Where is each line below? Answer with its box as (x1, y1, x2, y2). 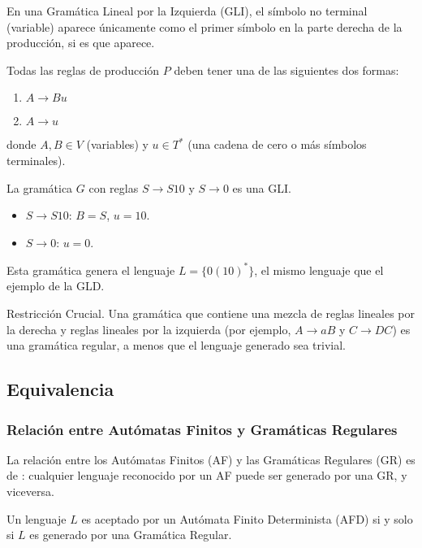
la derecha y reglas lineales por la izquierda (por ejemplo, (6, 320, 291, 337)
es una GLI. (232, 179, 291, 196)
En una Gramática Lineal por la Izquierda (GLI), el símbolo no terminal (6, 2, 368, 19)
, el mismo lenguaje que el (254, 261, 384, 278)
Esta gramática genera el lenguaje (6, 261, 175, 278)
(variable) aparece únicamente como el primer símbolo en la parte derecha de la (6, 18, 403, 35)
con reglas (88, 179, 139, 196)
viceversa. (6, 483, 54, 499)
